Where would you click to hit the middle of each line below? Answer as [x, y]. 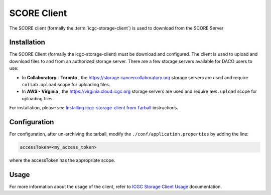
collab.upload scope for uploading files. [66, 85]
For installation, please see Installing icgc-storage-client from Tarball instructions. [94, 108]
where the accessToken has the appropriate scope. [62, 160]
